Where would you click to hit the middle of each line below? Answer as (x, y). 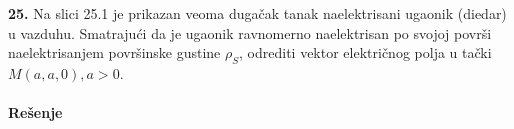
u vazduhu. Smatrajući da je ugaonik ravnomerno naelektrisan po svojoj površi (250, 32)
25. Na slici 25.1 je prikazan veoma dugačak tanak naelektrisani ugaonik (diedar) (257, 13)
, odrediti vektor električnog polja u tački (365, 52)
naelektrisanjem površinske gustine (114, 52)
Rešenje (35, 112)
